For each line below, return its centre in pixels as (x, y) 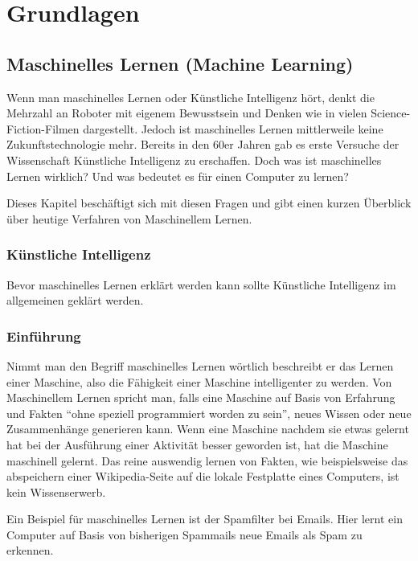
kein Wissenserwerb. (56, 491)
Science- (391, 113)
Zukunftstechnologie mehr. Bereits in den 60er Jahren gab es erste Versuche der (203, 144)
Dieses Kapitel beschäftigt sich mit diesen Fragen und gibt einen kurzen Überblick (209, 203)
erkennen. (30, 550)
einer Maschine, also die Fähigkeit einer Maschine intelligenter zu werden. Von (199, 381)
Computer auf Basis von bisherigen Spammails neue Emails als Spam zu (184, 534)
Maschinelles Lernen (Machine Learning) (180, 63)
